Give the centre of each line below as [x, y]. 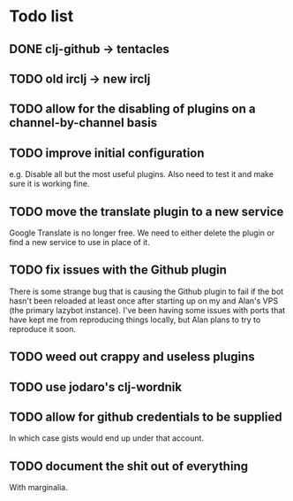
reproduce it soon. [43, 328]
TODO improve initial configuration [107, 153]
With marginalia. [38, 488]
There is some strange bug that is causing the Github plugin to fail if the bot [146, 291]
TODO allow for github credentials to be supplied [146, 416]
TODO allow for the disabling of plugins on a [132, 109]
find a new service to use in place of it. [79, 242]
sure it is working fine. [49, 184]
